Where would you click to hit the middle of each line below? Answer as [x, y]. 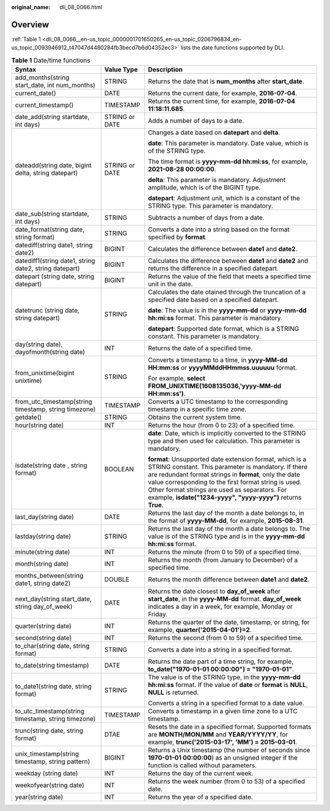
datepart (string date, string [55, 277]
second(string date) [43, 638]
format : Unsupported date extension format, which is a [227, 459]
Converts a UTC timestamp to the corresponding [218, 402]
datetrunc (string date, [47, 310]
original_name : [31, 7]
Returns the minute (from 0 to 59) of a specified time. [225, 552]
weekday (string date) [46, 774]
